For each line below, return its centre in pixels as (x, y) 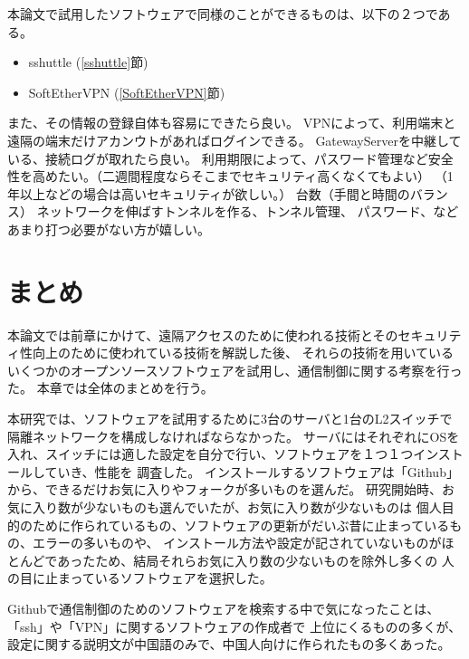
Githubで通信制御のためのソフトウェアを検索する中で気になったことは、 (224, 608)
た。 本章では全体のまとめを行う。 (110, 388)
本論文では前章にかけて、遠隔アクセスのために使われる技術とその (203, 334)
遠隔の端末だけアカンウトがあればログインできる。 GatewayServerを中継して (234, 140)
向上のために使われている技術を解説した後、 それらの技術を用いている (243, 353)
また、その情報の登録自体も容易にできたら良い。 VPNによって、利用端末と (232, 123)
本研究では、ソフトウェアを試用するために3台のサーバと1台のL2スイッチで (230, 419)
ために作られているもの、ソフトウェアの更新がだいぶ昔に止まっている (241, 525)
